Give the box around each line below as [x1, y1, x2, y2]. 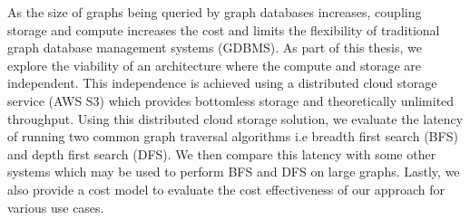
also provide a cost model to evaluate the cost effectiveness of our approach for [7, 179, 445, 198]
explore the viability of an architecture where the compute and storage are [7, 55, 422, 74]
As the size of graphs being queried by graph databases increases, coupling [7, 3, 422, 21]
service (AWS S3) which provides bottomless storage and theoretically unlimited [7, 91, 455, 110]
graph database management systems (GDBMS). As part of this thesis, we [7, 38, 422, 57]
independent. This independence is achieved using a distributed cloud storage [7, 73, 437, 92]
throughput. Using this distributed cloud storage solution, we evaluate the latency [7, 109, 464, 128]
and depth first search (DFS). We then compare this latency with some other [7, 144, 436, 163]
